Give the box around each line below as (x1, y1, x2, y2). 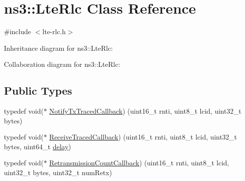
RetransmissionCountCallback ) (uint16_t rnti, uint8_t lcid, (49, 158, 229, 168)
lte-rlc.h (42, 26, 66, 37)
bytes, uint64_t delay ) (4, 141, 71, 151)
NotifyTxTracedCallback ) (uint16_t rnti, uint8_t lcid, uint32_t (49, 106, 242, 116)
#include (4, 26, 31, 37)
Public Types (4, 83, 73, 98)
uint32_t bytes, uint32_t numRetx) (4, 167, 112, 178)
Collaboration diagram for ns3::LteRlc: (4, 59, 121, 69)
